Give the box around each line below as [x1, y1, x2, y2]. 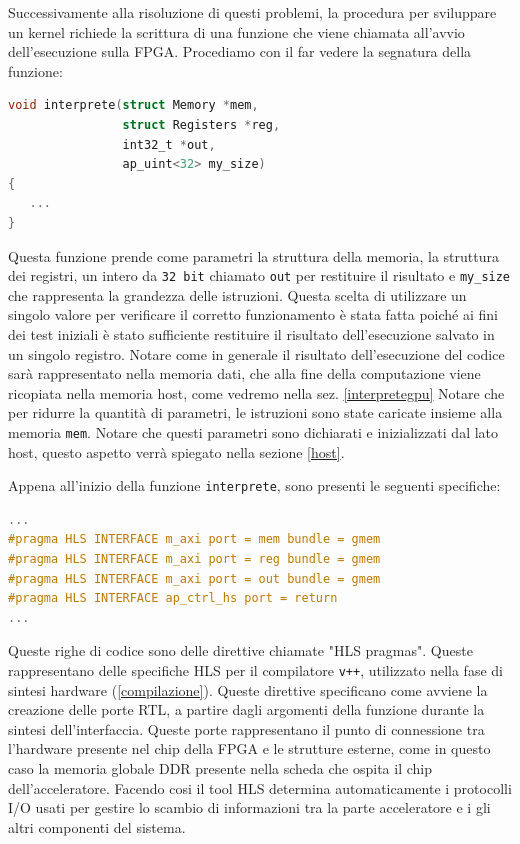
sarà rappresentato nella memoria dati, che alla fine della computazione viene [8, 363, 481, 384]
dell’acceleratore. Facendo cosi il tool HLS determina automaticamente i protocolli [8, 777, 512, 798]
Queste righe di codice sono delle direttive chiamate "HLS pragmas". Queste [8, 640, 473, 661]
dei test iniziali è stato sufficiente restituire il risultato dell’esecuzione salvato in [8, 323, 495, 344]
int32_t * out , [122, 137, 216, 152]
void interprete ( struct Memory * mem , [8, 98, 259, 113]
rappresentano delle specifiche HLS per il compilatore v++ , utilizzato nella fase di [8, 660, 503, 680]
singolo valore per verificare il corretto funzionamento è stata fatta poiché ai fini [8, 304, 498, 325]
